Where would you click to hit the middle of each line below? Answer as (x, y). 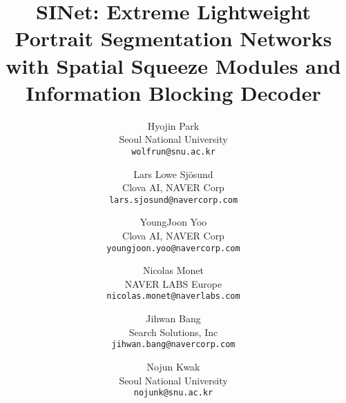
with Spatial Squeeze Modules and (173, 65)
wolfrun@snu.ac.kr (173, 151)
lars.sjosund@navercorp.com (173, 200)
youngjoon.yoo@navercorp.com (173, 248)
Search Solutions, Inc (173, 332)
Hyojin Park (173, 125)
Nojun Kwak (173, 366)
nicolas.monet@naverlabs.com (173, 296)
